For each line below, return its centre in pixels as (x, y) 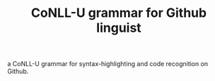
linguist (119, 28)
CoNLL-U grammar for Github (119, 13)
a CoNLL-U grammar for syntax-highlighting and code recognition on (108, 64)
